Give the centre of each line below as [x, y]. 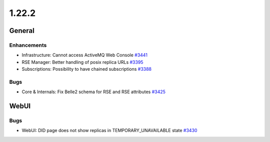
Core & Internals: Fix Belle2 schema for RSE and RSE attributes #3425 [94, 92]
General [22, 31]
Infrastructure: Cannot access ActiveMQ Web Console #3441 [84, 55]
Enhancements [28, 45]
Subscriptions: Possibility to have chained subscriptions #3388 [87, 69]
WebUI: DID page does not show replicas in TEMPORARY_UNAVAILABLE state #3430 [109, 131]
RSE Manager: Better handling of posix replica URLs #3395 [82, 62]
